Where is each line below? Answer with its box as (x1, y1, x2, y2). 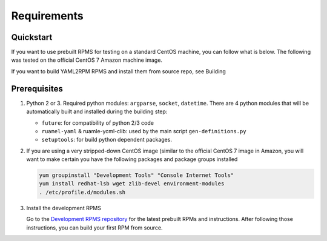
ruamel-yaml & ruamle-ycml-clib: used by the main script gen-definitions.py (41, 127, 246, 134)
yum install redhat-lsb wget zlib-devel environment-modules (39, 180, 225, 187)
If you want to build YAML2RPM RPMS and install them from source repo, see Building (11, 67, 226, 75)
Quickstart (11, 32, 53, 42)
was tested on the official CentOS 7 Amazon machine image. (11, 56, 163, 64)
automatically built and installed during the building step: (26, 108, 168, 115)
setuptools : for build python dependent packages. (41, 136, 173, 144)
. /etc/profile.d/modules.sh (39, 188, 126, 196)
